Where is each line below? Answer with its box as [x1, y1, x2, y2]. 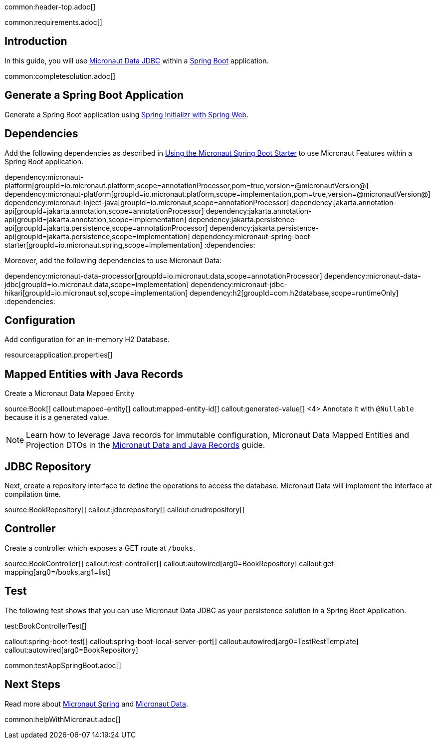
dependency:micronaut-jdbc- [191, 280, 287, 289]
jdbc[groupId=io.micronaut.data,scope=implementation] [4, 280, 189, 289]
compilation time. [4, 490, 61, 499]
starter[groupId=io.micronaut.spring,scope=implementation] [4, 240, 203, 249]
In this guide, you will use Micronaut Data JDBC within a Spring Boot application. [4, 56, 269, 65]
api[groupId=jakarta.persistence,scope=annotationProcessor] [4, 223, 208, 232]
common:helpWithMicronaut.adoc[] [4, 715, 121, 724]
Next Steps [4, 678, 60, 691]
